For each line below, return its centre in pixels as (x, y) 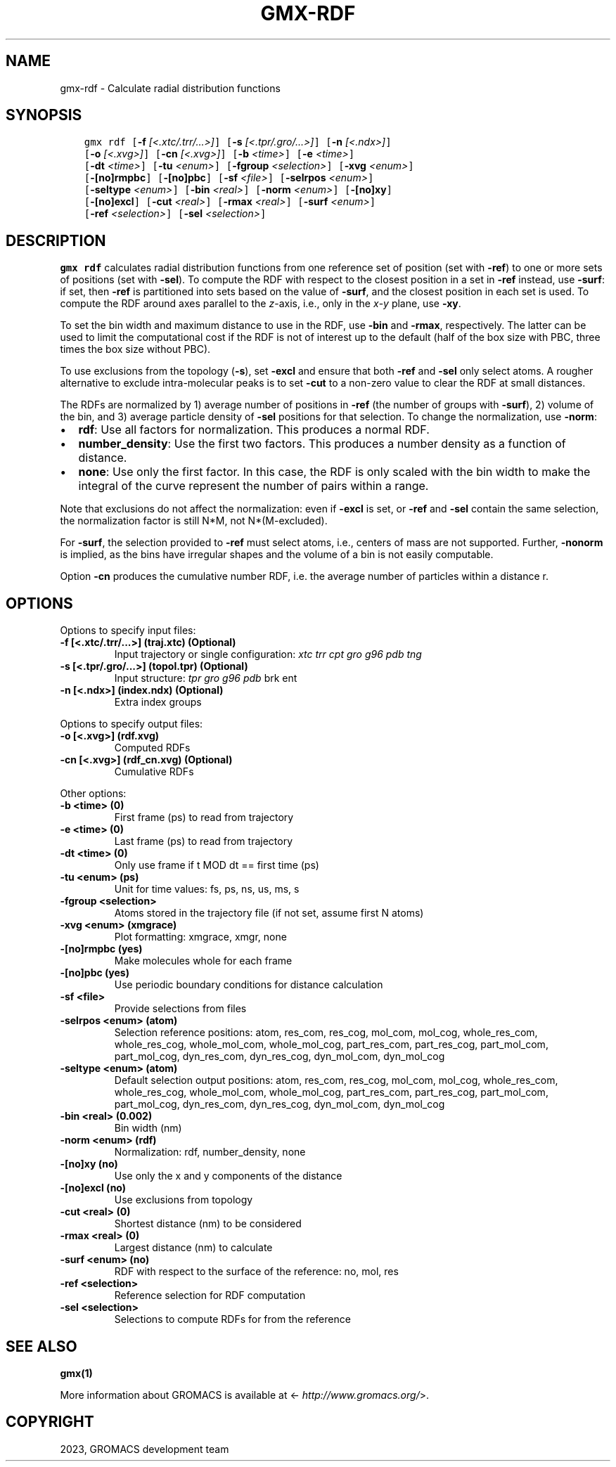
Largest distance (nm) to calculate (193, 1248)
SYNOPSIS (44, 115)
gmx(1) (76, 1373)
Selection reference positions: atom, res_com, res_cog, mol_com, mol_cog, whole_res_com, (326, 1033)
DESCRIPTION (56, 240)
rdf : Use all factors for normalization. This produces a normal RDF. (254, 430)
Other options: (93, 794)
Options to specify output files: (131, 724)
